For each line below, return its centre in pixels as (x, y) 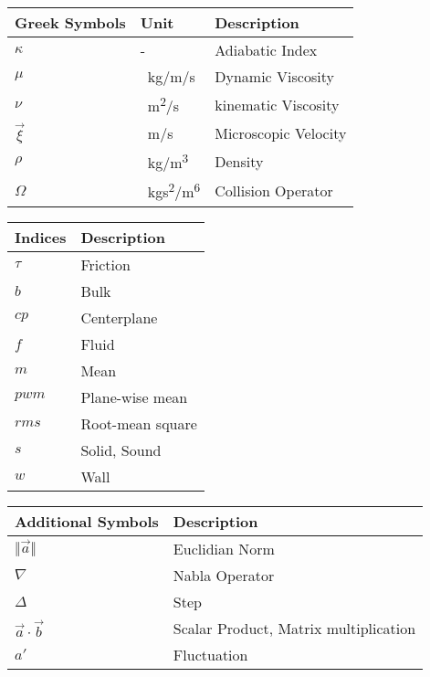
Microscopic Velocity (281, 132)
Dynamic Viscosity (274, 76)
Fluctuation (210, 654)
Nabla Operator (224, 575)
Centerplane (119, 317)
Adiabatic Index (266, 50)
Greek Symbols (70, 22)
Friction (105, 264)
